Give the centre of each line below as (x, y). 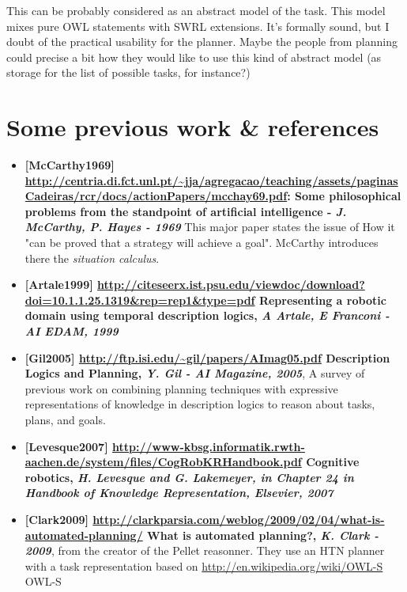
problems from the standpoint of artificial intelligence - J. (186, 211)
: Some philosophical (344, 196)
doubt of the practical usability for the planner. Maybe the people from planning (202, 42)
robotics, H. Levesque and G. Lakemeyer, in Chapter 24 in (189, 477)
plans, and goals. (65, 419)
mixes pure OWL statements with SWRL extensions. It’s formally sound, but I (198, 26)
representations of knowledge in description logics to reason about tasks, (200, 404)
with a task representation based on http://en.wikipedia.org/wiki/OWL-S (204, 565)
